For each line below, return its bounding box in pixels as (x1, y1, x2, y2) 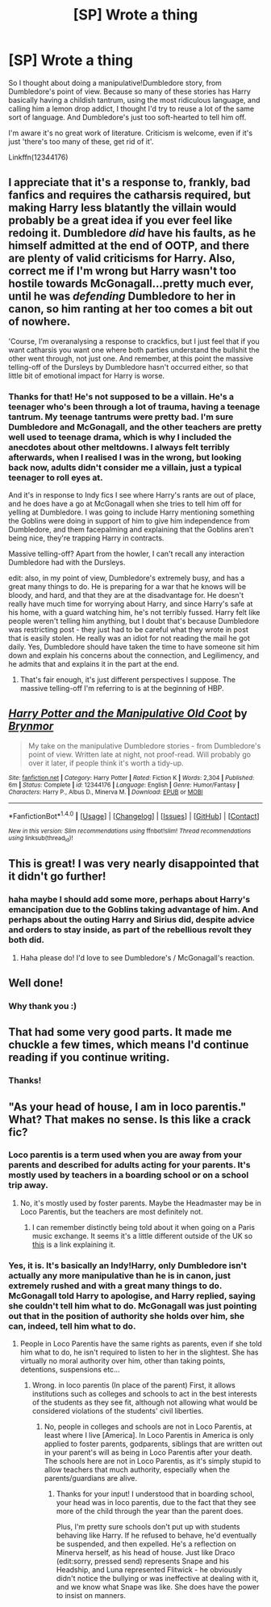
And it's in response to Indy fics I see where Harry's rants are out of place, (8, 490, 256, 500)
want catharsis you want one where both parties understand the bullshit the (8, 345, 261, 354)
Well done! (8, 976, 64, 990)
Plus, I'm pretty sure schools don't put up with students (56, 1522, 240, 1532)
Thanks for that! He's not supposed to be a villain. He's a (8, 391, 235, 402)
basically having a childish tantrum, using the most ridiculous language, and (8, 95, 261, 104)
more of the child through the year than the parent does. (56, 1507, 244, 1516)
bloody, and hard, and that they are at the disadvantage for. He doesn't (8, 591, 244, 600)
